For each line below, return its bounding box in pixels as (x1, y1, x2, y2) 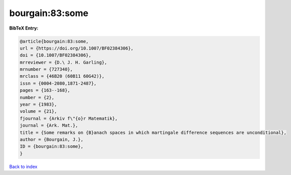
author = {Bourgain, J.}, (20, 137, 84, 142)
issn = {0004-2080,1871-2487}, (20, 80, 97, 86)
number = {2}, (20, 94, 55, 100)
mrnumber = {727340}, (20, 67, 73, 72)
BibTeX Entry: (9, 25, 39, 31)
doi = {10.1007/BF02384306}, (20, 53, 92, 58)
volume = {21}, (20, 108, 57, 114)
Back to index (9, 163, 38, 169)
